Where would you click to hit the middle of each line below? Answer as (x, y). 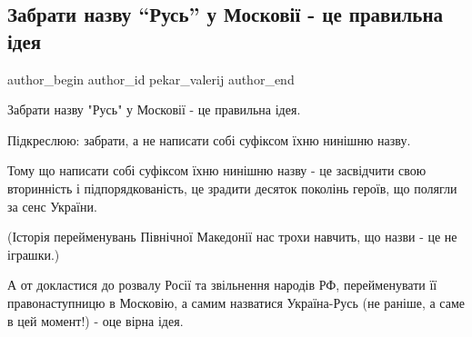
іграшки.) (34, 254)
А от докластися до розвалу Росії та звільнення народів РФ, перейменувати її (222, 285)
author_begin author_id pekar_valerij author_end (151, 79)
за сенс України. (52, 206)
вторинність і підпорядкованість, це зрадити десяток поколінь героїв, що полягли (232, 188)
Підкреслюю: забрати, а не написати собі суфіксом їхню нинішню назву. (209, 139)
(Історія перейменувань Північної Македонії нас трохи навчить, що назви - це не (232, 237)
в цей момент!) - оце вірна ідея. (95, 320)
